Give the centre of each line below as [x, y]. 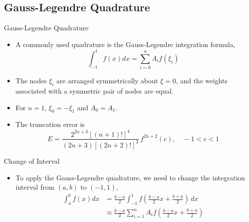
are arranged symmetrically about [107, 81]
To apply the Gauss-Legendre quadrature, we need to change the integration [130, 177]
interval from [35, 187]
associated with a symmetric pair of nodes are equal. [94, 91]
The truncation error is [50, 124]
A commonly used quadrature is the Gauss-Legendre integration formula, [125, 44]
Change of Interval [32, 160]
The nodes [31, 81]
